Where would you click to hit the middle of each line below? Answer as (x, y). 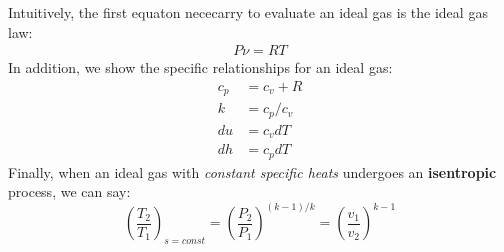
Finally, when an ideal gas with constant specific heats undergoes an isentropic (252, 171)
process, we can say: (69, 191)
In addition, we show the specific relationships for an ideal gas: (200, 67)
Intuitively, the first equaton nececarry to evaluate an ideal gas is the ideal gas (248, 12)
